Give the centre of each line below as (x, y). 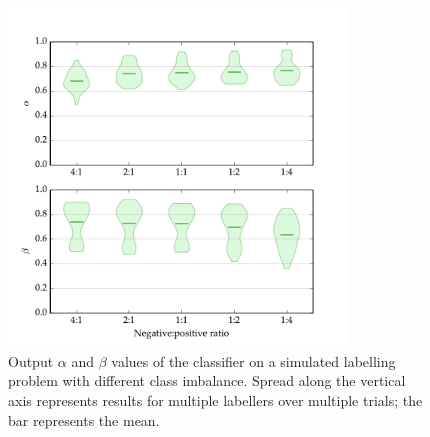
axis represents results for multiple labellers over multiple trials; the (215, 399)
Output (31, 360)
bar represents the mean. (84, 419)
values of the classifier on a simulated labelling (253, 360)
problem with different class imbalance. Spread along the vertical (207, 380)
